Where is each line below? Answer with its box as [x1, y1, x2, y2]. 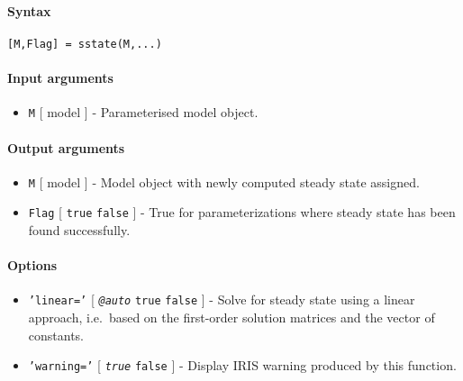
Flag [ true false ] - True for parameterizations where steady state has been [28, 203, 456, 222]
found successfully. [28, 221, 131, 240]
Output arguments [7, 138, 125, 157]
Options [7, 256, 58, 275]
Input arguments [7, 68, 113, 87]
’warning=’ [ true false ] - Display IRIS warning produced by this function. [28, 356, 457, 375]
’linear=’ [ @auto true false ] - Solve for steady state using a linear [28, 290, 415, 309]
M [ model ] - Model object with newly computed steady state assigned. [28, 172, 420, 191]
